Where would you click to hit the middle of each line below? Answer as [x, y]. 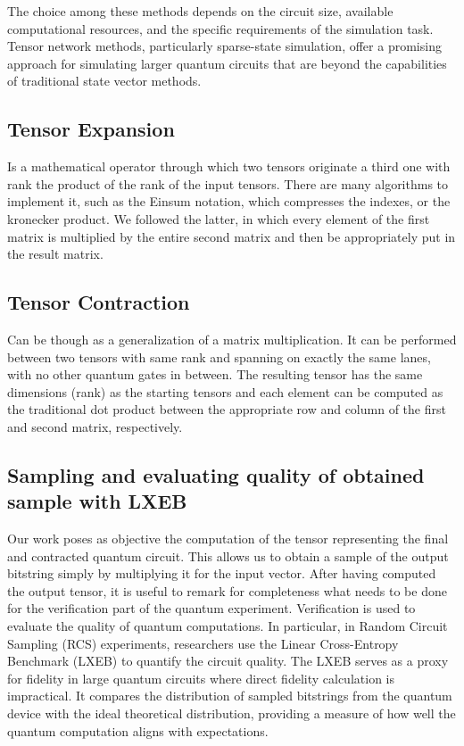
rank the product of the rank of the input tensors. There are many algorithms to [228, 183]
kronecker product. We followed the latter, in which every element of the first [219, 218]
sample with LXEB [97, 501]
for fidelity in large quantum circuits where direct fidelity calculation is [201, 678]
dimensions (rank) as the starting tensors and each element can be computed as [225, 391]
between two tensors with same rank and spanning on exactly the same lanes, [219, 356]
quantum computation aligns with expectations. [138, 730]
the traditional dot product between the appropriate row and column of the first [227, 409]
